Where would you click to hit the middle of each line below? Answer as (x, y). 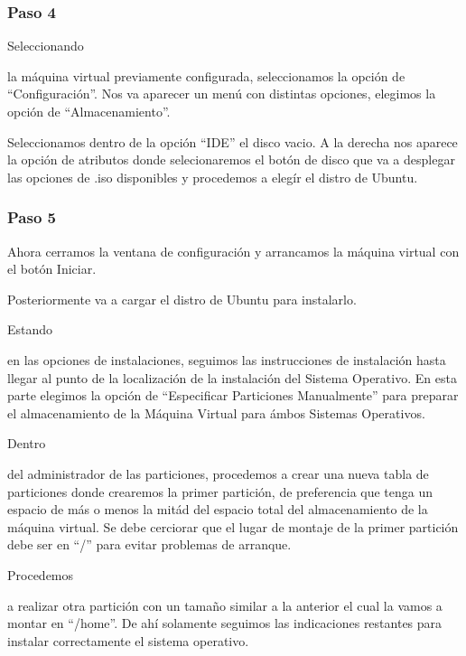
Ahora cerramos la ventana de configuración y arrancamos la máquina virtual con (233, 251)
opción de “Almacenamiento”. (89, 111)
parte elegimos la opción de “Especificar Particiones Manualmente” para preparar (233, 395)
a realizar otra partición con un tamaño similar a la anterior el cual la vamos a (225, 605)
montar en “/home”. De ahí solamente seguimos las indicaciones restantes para (225, 623)
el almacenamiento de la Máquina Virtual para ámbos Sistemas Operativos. (216, 412)
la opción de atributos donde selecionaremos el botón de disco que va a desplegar (231, 159)
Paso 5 (32, 217)
